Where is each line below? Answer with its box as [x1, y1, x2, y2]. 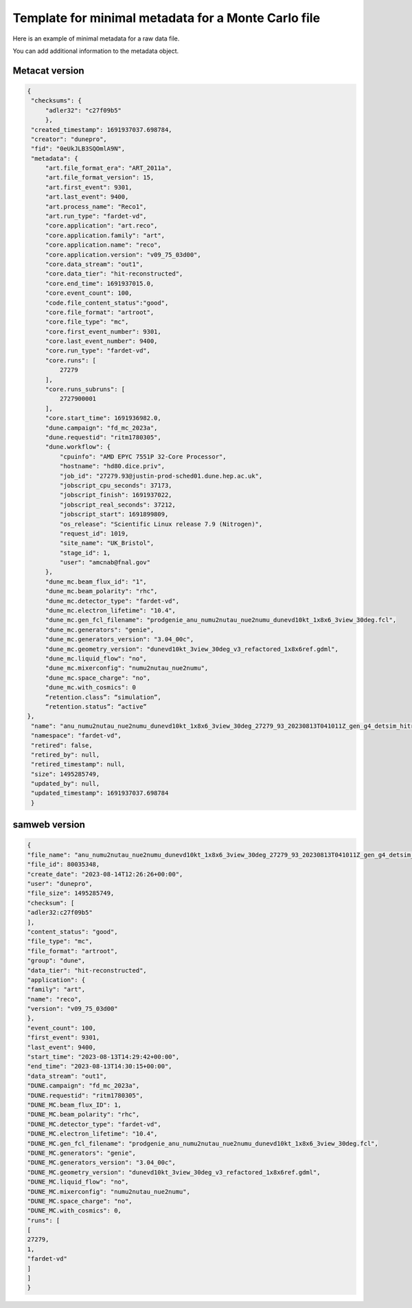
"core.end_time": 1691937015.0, [45, 279, 154, 287]
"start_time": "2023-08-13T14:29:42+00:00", [27, 1053, 180, 1061]
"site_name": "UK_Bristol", [59, 540, 154, 547]
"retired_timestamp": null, [31, 760, 126, 768]
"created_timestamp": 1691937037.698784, [31, 126, 172, 133]
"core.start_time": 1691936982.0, [45, 414, 161, 422]
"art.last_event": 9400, [45, 193, 129, 201]
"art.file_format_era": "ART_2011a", [45, 164, 172, 172]
